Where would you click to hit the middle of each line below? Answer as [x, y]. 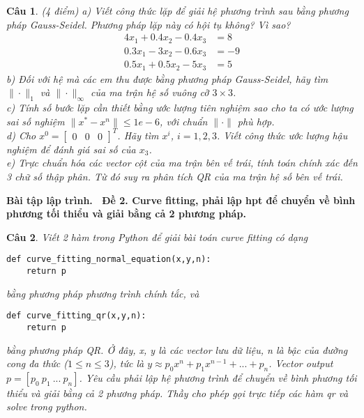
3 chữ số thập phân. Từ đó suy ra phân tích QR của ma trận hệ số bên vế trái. [175, 176]
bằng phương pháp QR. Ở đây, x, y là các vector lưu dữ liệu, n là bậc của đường [177, 349]
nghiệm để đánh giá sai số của [71, 149]
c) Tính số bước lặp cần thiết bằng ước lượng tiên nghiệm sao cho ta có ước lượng [180, 108]
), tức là [127, 363]
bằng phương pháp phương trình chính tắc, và [103, 293]
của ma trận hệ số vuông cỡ [150, 92]
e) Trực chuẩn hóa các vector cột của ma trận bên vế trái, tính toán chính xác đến [182, 163]
